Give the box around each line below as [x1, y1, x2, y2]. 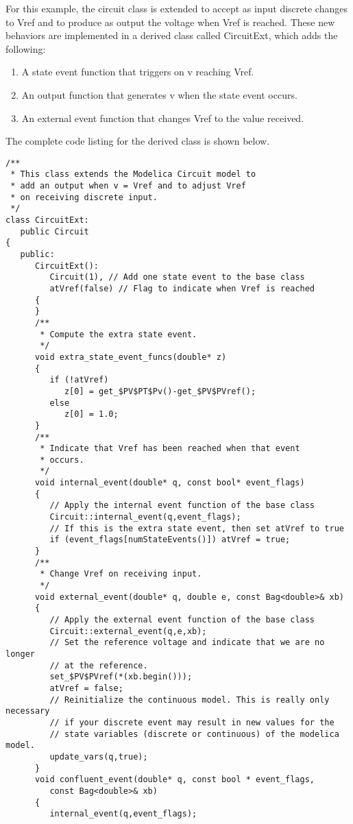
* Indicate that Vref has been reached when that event [40, 444, 300, 454]
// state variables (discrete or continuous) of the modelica [49, 729, 339, 739]
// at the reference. [49, 660, 148, 670]
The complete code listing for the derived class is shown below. [5, 134, 270, 148]
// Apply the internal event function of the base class [49, 500, 315, 511]
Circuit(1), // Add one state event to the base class [49, 272, 305, 282]
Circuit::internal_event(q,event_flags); [49, 512, 241, 522]
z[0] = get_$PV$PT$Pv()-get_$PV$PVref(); [64, 386, 256, 396]
